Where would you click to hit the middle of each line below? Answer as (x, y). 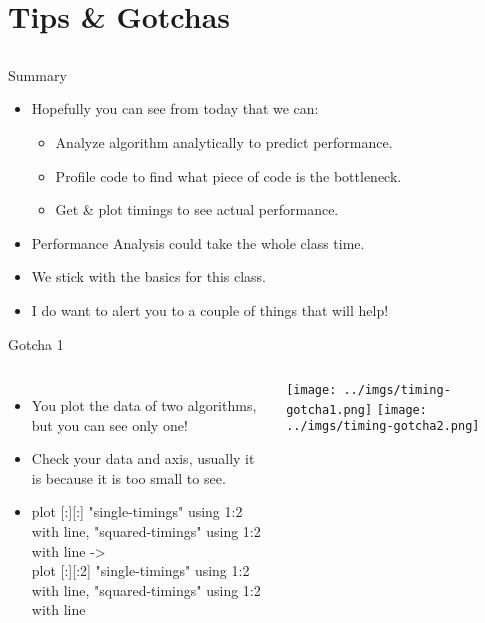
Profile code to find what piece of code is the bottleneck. (228, 175)
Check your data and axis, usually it (143, 458)
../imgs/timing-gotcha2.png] (383, 426)
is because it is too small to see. (128, 477)
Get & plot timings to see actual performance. (197, 209)
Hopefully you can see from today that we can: (175, 108)
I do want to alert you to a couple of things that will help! (210, 309)
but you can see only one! (109, 424)
